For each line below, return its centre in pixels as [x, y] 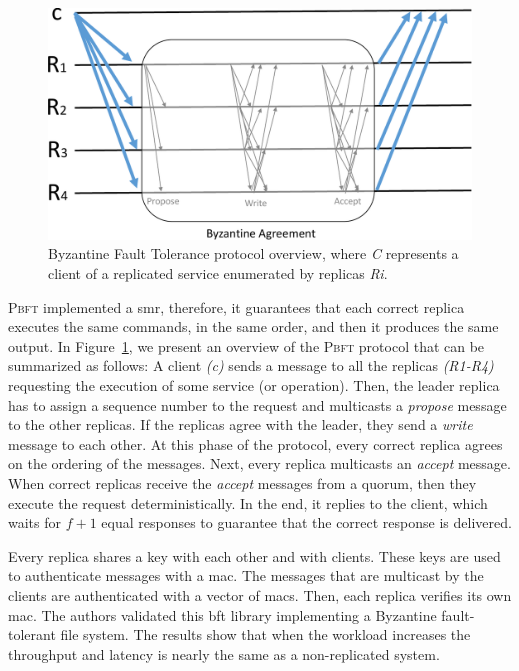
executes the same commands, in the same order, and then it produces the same [253, 326]
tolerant [32, 634]
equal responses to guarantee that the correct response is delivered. [306, 522]
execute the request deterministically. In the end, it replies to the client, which [248, 502]
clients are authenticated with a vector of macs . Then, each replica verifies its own [260, 594]
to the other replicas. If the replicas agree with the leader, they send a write [240, 424]
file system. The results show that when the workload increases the [265, 634]
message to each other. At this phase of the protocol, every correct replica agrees [255, 443]
